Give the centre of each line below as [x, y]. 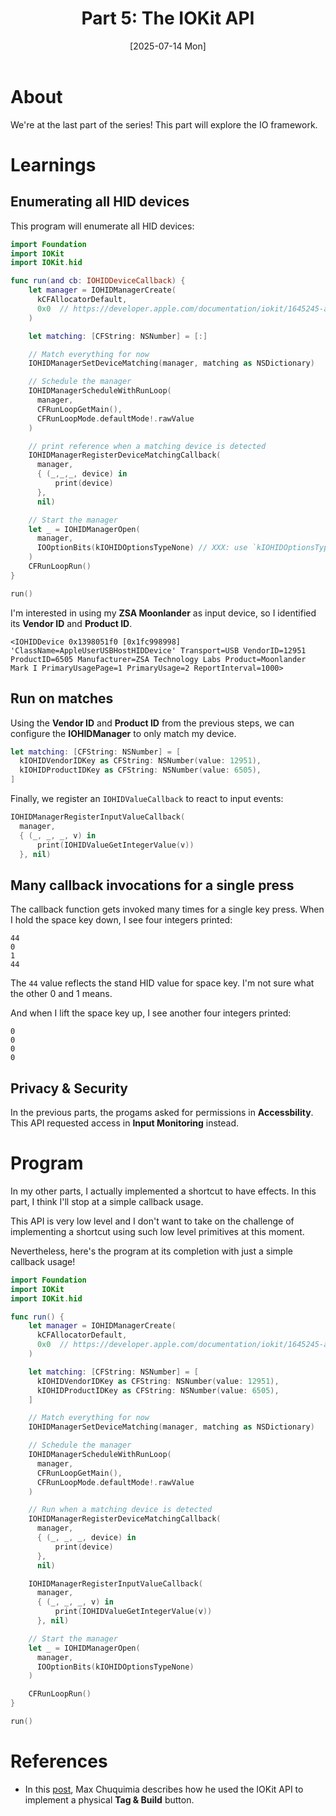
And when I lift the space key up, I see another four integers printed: [151, 1013]
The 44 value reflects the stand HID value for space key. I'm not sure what [162, 983]
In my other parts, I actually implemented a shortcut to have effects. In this [163, 1191]
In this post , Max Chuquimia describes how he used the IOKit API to [164, 1789]
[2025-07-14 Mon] [168, 46]
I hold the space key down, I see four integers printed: [121, 920]
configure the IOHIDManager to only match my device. [123, 733]
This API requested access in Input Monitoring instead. [125, 1123]
